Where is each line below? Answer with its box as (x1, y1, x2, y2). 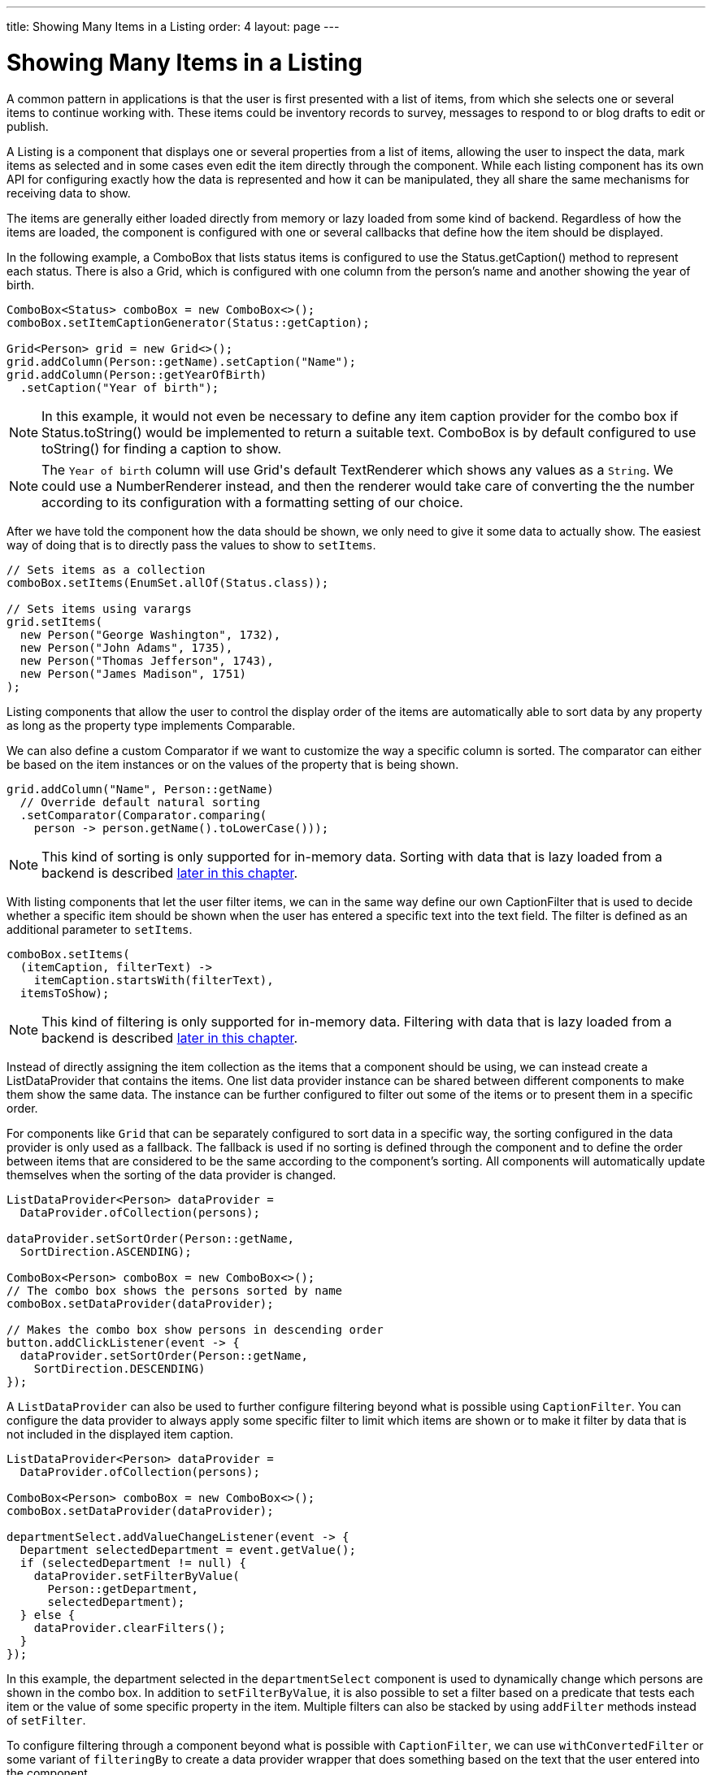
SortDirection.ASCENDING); (20, 1244, 192, 1258)
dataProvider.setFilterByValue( (33, 1569, 240, 1582)
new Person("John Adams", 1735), (20, 640, 233, 654)
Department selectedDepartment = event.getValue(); (20, 1543, 356, 1556)
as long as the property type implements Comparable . (7, 718, 296, 732)
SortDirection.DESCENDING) (33, 1361, 206, 1375)
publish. (7, 119, 49, 133)
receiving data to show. (7, 185, 131, 200)
